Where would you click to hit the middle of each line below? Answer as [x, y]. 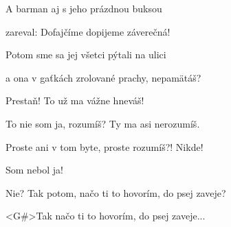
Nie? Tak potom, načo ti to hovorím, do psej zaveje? [116, 192]
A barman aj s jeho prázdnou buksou [84, 8]
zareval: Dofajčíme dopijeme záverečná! [88, 31]
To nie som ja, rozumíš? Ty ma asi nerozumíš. [103, 123]
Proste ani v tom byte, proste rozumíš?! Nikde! [104, 146]
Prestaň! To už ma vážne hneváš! [75, 100]
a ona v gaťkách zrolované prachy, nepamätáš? [103, 77]
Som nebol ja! [35, 170]
